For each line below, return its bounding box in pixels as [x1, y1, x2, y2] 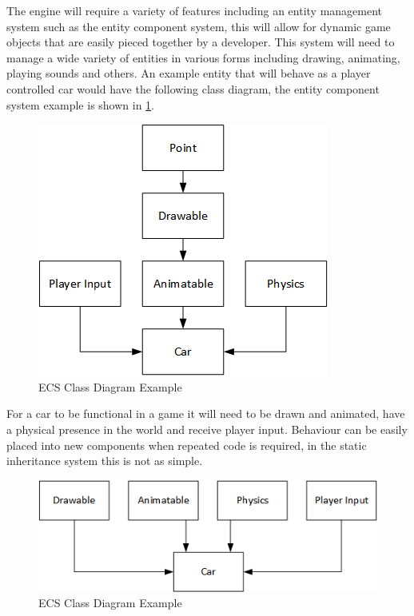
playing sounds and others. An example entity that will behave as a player [6, 65, 371, 81]
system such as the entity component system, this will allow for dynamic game [6, 18, 391, 34]
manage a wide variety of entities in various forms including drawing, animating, [6, 49, 400, 66]
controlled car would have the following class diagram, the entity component [6, 80, 380, 97]
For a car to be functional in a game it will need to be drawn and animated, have [6, 405, 405, 422]
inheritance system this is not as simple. [6, 452, 203, 469]
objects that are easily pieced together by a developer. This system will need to [6, 34, 395, 50]
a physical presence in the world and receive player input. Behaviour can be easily [6, 420, 408, 437]
